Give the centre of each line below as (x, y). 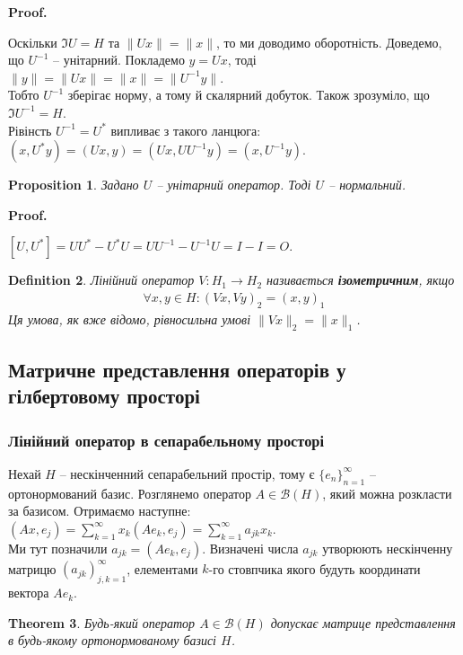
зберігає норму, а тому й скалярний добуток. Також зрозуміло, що (249, 95)
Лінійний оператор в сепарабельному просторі (166, 440)
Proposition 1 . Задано (74, 185)
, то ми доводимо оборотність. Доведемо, (329, 42)
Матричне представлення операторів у (177, 369)
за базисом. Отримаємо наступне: (100, 511)
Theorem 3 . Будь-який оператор (102, 622)
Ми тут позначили (58, 548)
